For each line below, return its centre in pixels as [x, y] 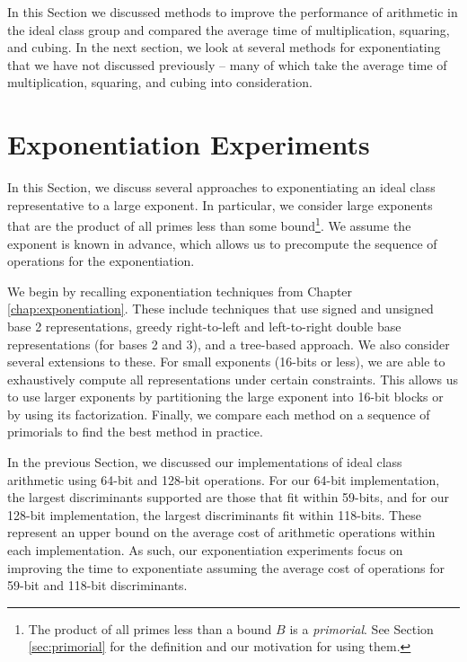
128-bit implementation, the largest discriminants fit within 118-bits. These [214, 514]
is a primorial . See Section [361, 628]
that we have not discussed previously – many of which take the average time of [227, 64]
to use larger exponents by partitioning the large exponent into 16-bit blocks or [225, 397]
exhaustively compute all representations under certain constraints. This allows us [233, 379]
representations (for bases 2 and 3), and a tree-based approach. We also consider [229, 344]
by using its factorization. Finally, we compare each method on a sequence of [219, 414]
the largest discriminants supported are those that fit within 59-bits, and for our [228, 497]
